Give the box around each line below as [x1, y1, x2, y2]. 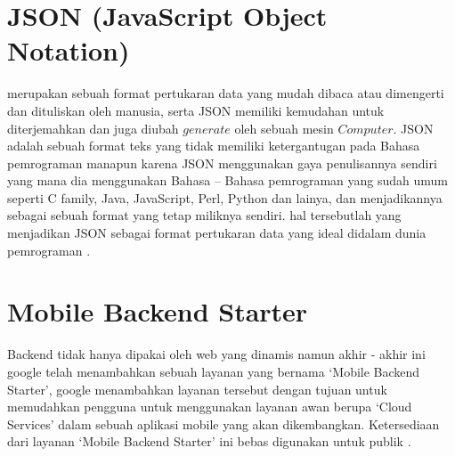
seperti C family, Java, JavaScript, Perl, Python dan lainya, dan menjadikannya [7, 188, 443, 207]
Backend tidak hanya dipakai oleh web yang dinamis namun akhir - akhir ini [7, 345, 426, 363]
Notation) [7, 32, 130, 69]
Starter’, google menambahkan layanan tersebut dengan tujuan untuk [7, 379, 387, 398]
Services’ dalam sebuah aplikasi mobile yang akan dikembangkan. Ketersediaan [7, 414, 440, 433]
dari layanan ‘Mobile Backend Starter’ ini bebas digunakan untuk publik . [7, 432, 411, 451]
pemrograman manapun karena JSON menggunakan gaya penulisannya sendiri [7, 153, 437, 172]
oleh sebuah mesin [234, 118, 334, 137]
